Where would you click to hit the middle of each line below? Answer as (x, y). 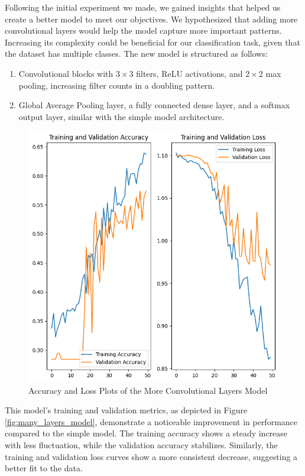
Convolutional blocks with (66, 73)
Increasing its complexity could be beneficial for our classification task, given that (152, 42)
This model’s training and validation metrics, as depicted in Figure (126, 410)
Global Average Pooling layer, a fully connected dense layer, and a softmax (154, 105)
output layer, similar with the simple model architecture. (121, 116)
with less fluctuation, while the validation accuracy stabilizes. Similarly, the (141, 444)
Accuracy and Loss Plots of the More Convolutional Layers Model (148, 390)
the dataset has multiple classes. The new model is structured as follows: (136, 54)
